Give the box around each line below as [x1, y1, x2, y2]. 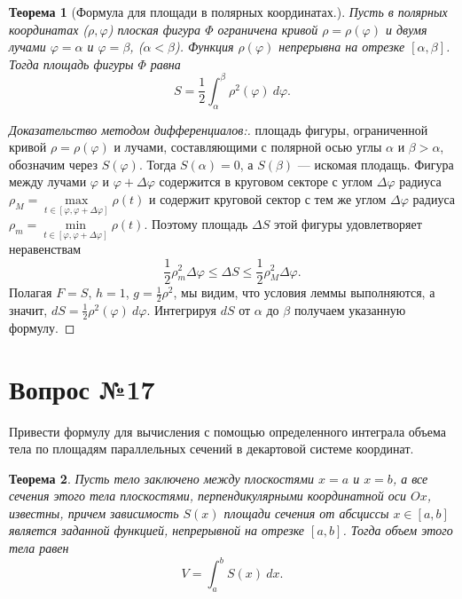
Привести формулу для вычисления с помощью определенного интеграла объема [9, 422, 446, 440]
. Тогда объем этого [342, 521, 453, 540]
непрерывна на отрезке [278, 37, 405, 56]
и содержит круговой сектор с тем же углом [148, 190, 387, 209]
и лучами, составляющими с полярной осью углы [114, 138, 382, 156]
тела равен [9, 539, 69, 557]
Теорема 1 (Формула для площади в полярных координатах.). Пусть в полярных [9, 3, 448, 20]
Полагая [9, 283, 52, 302]
